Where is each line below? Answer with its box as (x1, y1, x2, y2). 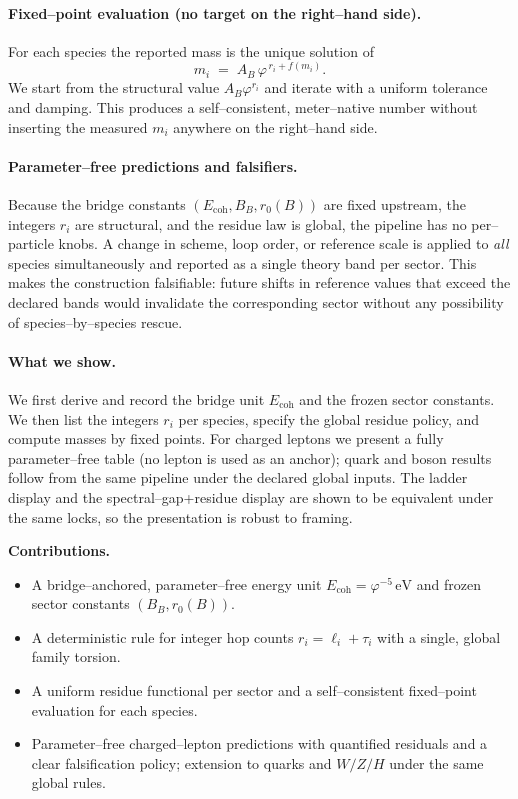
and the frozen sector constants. (299, 388, 495, 409)
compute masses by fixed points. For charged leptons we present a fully (8, 428, 444, 449)
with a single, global (377, 626, 501, 647)
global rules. (31, 772, 106, 793)
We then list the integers (8, 408, 159, 429)
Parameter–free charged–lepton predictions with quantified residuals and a (31, 733, 488, 754)
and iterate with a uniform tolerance (264, 77, 488, 98)
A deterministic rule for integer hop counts (31, 626, 294, 647)
